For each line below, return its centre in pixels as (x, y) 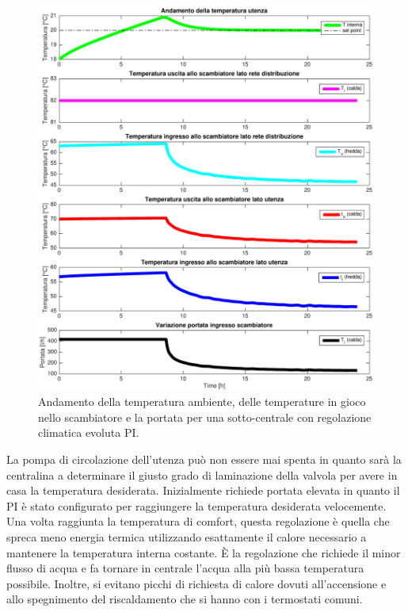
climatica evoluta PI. (89, 432)
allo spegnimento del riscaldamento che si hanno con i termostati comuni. (185, 599)
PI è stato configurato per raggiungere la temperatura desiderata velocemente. (196, 505)
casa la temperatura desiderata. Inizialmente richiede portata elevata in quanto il (203, 490)
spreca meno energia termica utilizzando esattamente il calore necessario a (187, 536)
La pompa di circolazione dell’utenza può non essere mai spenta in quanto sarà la (204, 459)
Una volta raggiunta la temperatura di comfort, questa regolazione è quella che (198, 521)
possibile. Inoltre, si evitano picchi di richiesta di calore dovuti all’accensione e (196, 583)
